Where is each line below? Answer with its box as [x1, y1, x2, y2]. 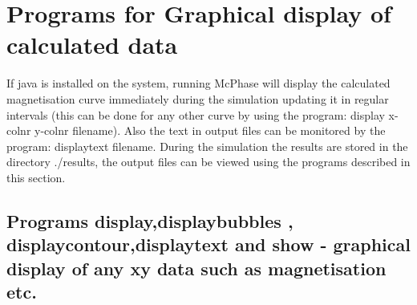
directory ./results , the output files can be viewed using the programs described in [6, 153, 411, 170]
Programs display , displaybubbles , [6, 208, 294, 233]
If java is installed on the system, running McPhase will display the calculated [6, 75, 391, 91]
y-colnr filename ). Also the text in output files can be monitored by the [34, 122, 386, 139]
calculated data [6, 28, 178, 61]
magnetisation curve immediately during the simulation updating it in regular [6, 90, 389, 107]
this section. [6, 169, 66, 185]
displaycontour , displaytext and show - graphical [6, 232, 411, 257]
